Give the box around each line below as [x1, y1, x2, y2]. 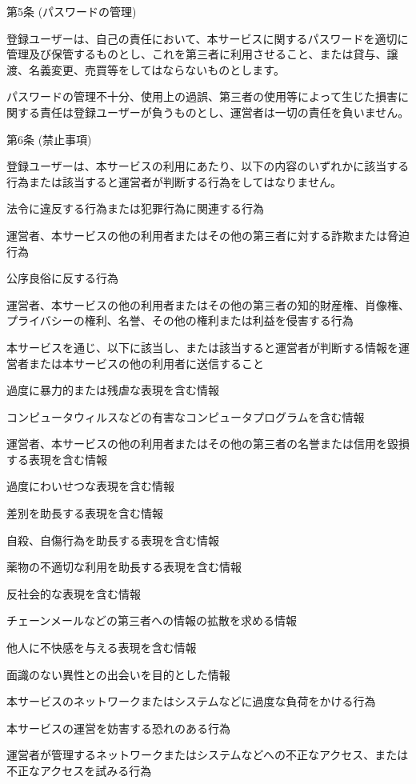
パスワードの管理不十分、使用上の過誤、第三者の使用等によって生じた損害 [6, 88, 398, 105]
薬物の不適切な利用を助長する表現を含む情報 [6, 558, 242, 575]
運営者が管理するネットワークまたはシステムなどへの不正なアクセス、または [6, 746, 409, 763]
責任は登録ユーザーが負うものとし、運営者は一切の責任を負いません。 [39, 103, 410, 120]
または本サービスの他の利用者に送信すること [28, 354, 264, 371]
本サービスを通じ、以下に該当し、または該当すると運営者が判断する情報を [6, 338, 398, 355]
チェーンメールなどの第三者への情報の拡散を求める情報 [6, 612, 297, 629]
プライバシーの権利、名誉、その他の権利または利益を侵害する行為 [6, 312, 354, 329]
